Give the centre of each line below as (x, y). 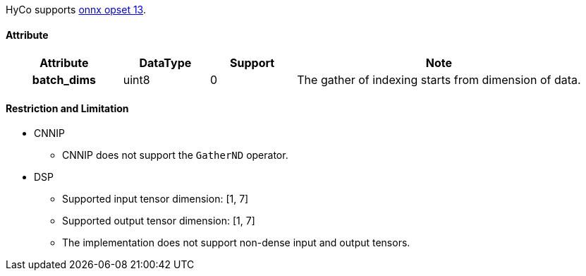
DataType (165, 63)
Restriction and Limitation (67, 108)
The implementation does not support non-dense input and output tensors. (236, 243)
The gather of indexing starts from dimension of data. (439, 80)
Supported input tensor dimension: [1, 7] (155, 199)
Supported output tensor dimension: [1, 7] (159, 221)
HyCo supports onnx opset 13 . (76, 10)
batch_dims (64, 80)
